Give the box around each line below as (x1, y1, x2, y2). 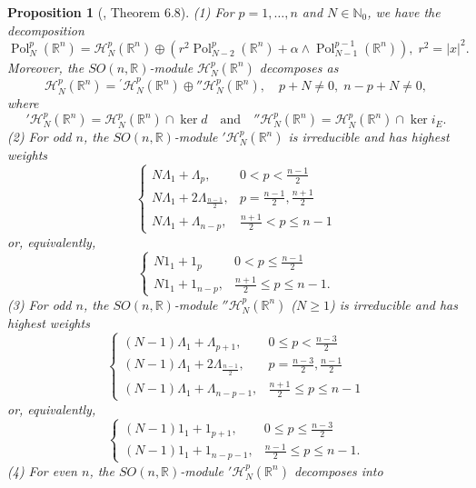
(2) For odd (7, 127, 72, 146)
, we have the (367, 3, 441, 21)
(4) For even (7, 461, 77, 480)
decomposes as (259, 57, 339, 76)
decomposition (7, 20, 84, 39)
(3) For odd (7, 294, 72, 314)
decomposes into (293, 461, 383, 480)
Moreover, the (7, 57, 84, 76)
